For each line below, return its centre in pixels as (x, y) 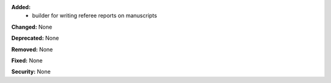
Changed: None (32, 27)
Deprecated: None (35, 38)
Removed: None (32, 49)
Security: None (31, 72)
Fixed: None (27, 60)
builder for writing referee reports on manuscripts (95, 16)
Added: (21, 7)
